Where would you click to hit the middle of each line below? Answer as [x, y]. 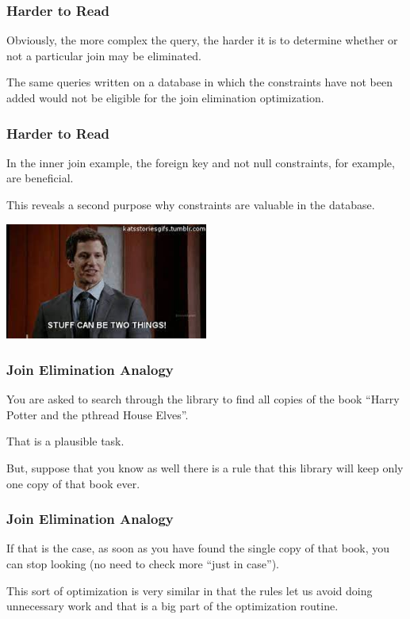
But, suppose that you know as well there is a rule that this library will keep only [205, 467]
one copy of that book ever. [73, 483]
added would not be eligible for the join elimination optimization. [165, 97]
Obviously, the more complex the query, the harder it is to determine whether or [202, 40]
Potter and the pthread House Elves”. [98, 414]
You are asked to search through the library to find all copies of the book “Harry [203, 399]
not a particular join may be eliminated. [104, 55]
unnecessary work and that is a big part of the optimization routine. [172, 606]
